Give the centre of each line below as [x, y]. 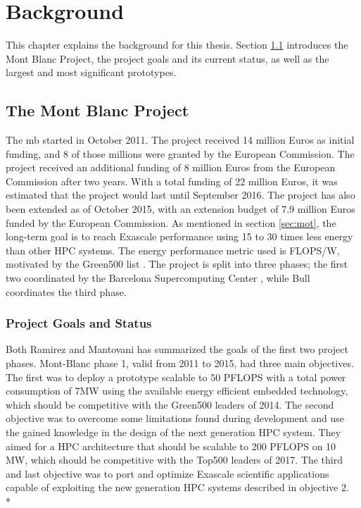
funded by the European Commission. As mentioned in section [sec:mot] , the [171, 222]
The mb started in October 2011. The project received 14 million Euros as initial [180, 140]
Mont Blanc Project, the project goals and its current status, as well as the [167, 58]
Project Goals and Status [79, 323]
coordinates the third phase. [66, 291]
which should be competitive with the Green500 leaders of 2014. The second [170, 404]
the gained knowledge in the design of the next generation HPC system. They [173, 432]
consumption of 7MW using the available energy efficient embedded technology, [177, 391]
